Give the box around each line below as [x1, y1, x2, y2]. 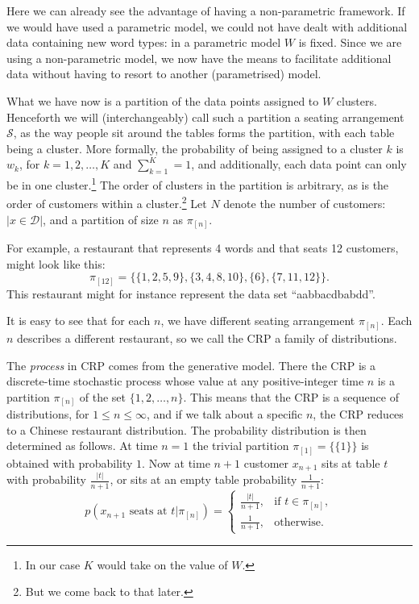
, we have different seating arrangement [160, 312, 355, 329]
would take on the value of [97, 556, 228, 573]
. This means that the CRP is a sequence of [183, 388, 399, 405]
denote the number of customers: [223, 195, 386, 212]
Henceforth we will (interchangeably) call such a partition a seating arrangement [6, 108, 404, 125]
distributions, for [6, 406, 89, 423]
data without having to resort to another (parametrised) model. [6, 65, 322, 82]
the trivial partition [193, 437, 289, 454]
